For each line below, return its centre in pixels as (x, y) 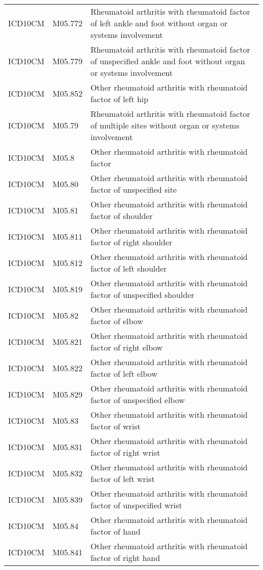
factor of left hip (119, 99)
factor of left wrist (122, 479)
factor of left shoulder (128, 268)
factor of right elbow (126, 347)
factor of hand (115, 531)
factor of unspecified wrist (136, 505)
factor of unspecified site (134, 189)
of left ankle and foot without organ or (159, 23)
